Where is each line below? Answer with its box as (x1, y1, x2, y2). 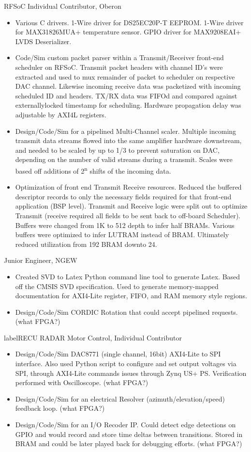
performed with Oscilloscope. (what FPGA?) (15, 377, 148, 387)
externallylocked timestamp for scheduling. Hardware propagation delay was (15, 100, 241, 110)
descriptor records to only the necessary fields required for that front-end (15, 191, 232, 201)
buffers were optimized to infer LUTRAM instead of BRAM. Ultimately (15, 229, 229, 240)
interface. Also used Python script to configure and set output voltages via (15, 358, 236, 369)
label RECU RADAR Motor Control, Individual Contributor (4, 332, 182, 342)
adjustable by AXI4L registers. (15, 109, 106, 119)
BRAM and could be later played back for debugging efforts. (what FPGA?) (15, 438, 242, 449)
